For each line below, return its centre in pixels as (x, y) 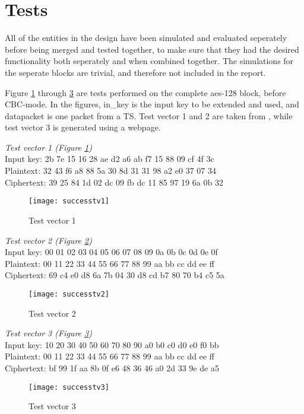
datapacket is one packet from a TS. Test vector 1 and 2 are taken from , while (149, 115)
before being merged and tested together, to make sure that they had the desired (152, 49)
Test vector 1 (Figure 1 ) (48, 147)
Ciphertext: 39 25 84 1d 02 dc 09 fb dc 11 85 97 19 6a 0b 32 (114, 182)
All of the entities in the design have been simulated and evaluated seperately (146, 38)
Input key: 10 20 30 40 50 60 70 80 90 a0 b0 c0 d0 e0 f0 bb (112, 344)
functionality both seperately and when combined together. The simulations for (149, 61)
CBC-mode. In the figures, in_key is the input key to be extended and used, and (152, 104)
